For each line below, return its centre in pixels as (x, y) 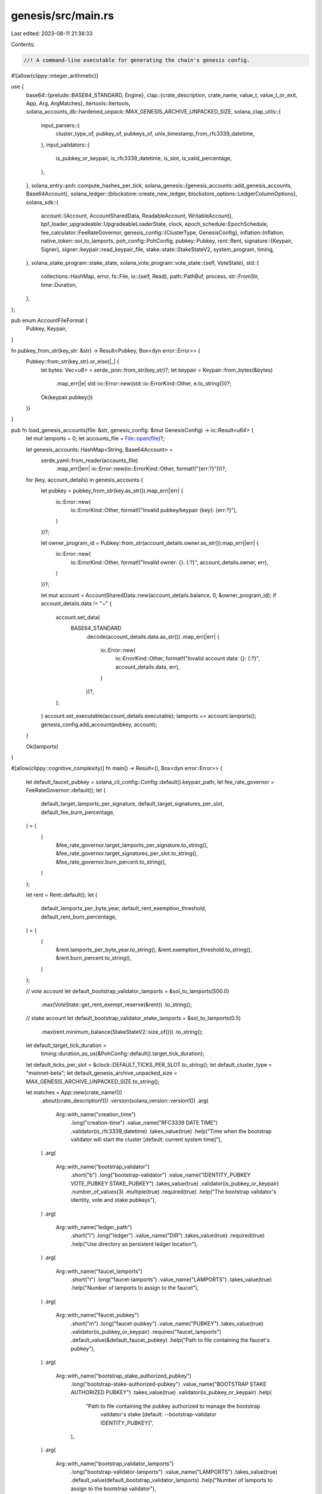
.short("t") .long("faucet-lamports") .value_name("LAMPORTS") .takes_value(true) (171, 1279)
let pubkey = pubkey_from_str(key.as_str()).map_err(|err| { (112, 491)
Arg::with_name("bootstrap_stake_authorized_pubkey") (124, 1376)
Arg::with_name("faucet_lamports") (99, 1271)
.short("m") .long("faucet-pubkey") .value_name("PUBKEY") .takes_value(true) (167, 1323)
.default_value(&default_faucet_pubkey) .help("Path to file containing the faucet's (170, 1340)
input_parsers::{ (61, 125)
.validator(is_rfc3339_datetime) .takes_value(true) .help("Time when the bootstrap (171, 1131)
